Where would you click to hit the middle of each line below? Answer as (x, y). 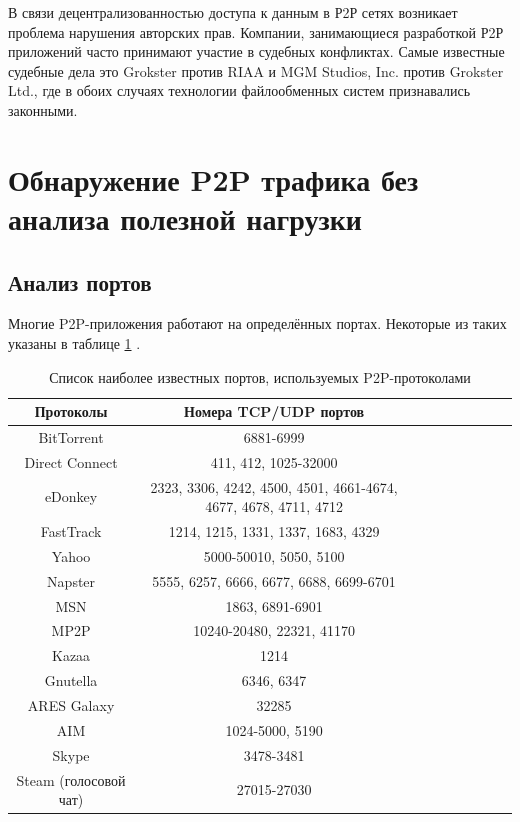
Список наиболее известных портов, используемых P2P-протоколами (260, 376)
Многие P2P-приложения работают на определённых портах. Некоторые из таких (257, 323)
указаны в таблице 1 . (74, 342)
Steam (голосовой (71, 779)
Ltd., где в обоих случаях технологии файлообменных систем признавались (239, 90)
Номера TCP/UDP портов (274, 411)
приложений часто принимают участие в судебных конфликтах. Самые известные (256, 51)
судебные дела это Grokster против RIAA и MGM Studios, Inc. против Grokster (256, 70)
